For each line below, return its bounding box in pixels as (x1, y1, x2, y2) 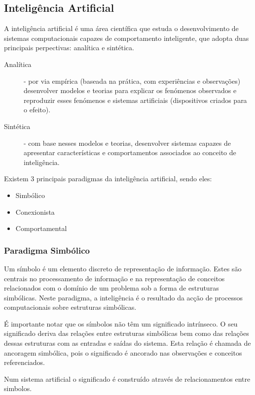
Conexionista (15, 206, 55, 217)
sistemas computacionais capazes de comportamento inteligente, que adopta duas (4, 33, 249, 43)
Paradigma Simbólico (4, 244, 90, 256)
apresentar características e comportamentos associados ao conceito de (24, 147, 236, 158)
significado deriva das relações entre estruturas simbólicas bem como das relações (4, 328, 249, 338)
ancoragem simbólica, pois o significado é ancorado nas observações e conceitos (4, 347, 242, 358)
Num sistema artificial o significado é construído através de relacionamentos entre (4, 373, 251, 384)
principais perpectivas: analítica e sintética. (4, 42, 134, 53)
